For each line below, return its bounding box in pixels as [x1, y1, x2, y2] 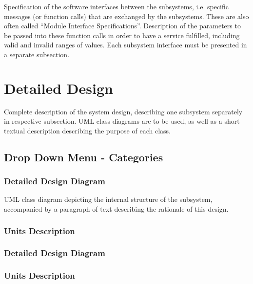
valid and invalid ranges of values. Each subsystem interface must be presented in [4, 40, 247, 50]
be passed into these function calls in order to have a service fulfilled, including [4, 30, 240, 40]
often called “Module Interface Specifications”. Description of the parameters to [4, 21, 241, 31]
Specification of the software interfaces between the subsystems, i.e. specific [4, 1, 229, 11]
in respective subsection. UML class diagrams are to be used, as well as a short [4, 116, 240, 126]
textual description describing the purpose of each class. [4, 125, 171, 135]
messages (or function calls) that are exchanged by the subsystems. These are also [4, 11, 249, 21]
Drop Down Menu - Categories [4, 149, 163, 164]
